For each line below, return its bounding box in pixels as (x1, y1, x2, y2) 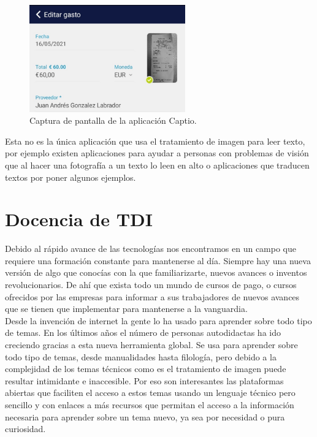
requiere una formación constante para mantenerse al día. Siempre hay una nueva (5, 254, 311, 267)
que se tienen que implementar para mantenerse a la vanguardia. (5, 302, 248, 315)
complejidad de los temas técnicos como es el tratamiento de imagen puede (5, 362, 286, 375)
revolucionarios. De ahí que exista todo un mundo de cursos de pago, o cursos (5, 278, 297, 291)
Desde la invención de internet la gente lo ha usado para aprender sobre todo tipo (5, 314, 312, 327)
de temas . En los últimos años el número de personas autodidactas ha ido (5, 326, 281, 339)
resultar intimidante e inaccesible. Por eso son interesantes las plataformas (5, 374, 284, 387)
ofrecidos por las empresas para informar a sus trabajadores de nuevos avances (5, 290, 300, 303)
